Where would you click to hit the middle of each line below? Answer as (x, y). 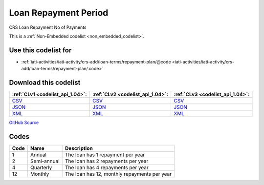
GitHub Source (24, 123)
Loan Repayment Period (59, 13)
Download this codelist (45, 83)
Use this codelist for (40, 50)
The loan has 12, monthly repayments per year (119, 174)
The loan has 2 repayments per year (107, 161)
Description (79, 148)
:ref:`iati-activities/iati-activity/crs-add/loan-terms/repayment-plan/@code (96, 62)
